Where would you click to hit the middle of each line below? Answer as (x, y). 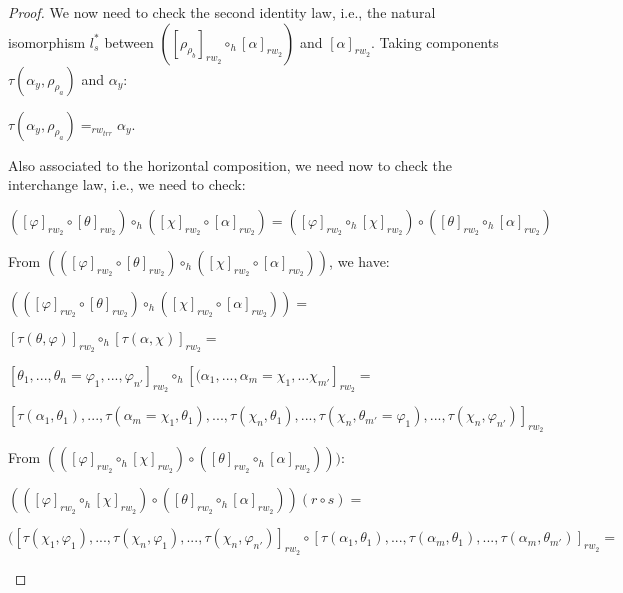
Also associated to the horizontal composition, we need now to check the (230, 164)
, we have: (359, 260)
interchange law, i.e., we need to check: (127, 184)
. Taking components (435, 41)
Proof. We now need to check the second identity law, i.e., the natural (222, 12)
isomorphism (47, 41)
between (129, 41)
